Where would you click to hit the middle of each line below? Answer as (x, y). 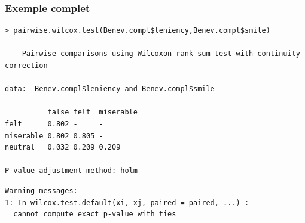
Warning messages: (41, 191)
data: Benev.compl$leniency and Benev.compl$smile (110, 89)
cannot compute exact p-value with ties (95, 214)
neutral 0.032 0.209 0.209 (63, 148)
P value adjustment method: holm (71, 171)
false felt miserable (92, 112)
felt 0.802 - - (54, 124)
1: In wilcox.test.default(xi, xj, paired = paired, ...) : (127, 202)
